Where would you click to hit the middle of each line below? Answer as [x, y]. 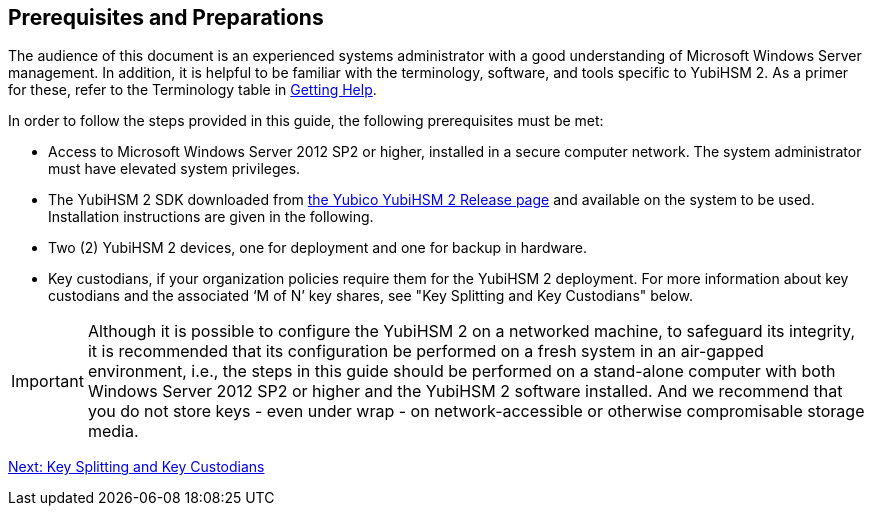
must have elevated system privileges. [174, 169]
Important [47, 381]
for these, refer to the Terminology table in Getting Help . [192, 90]
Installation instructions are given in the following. [211, 217]
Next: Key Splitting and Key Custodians [136, 467]
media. [113, 431]
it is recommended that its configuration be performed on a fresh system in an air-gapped [425, 351]
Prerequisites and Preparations [166, 17]
